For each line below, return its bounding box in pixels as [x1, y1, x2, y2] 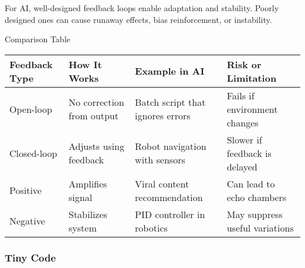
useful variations [226, 220, 294, 235]
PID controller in [135, 207, 205, 221]
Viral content [135, 176, 189, 190]
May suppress [226, 207, 283, 221]
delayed [226, 159, 257, 173]
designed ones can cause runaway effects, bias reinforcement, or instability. [5, 13, 272, 25]
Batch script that [135, 95, 206, 109]
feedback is [226, 146, 272, 160]
